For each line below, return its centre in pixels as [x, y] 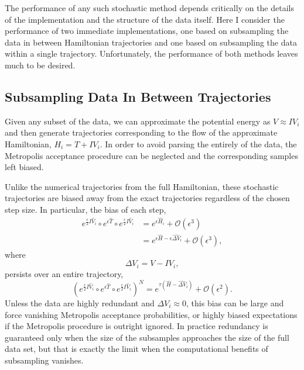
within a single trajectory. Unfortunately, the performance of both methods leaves [151, 53]
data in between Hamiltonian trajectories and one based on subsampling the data [151, 42]
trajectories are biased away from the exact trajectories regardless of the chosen [147, 198]
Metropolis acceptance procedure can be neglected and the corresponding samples [151, 155]
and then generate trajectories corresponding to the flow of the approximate [141, 132]
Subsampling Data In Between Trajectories [138, 96]
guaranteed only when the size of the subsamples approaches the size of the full [147, 337]
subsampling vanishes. [44, 360]
